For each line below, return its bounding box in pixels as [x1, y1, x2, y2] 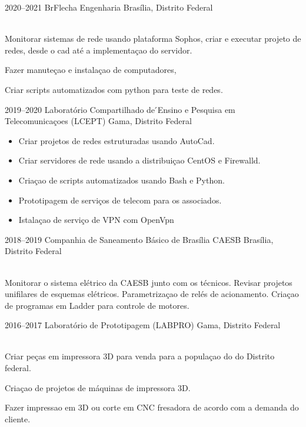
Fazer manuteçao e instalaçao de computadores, [5, 64, 177, 76]
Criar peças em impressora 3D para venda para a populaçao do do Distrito [5, 350, 275, 362]
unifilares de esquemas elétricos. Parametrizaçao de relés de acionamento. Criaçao [5, 288, 299, 300]
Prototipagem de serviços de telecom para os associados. [18, 194, 222, 206]
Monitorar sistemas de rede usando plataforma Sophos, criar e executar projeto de [5, 32, 301, 45]
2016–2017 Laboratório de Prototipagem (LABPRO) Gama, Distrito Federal [5, 319, 281, 331]
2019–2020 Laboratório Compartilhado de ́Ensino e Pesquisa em [5, 103, 235, 115]
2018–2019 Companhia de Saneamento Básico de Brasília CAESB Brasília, [5, 233, 274, 245]
